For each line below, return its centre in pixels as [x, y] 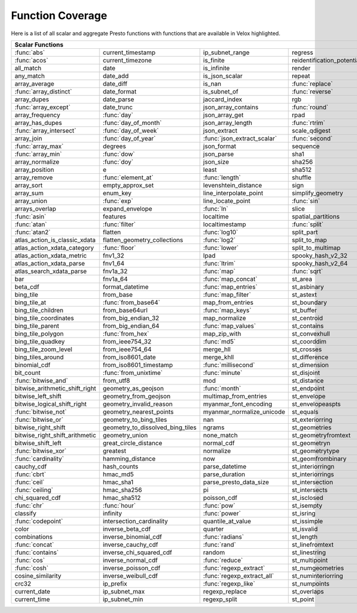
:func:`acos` [32, 60]
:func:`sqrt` [308, 271]
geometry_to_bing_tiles [135, 420]
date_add [116, 76]
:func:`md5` [220, 341]
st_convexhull [311, 333]
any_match [30, 76]
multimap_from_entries [235, 396]
